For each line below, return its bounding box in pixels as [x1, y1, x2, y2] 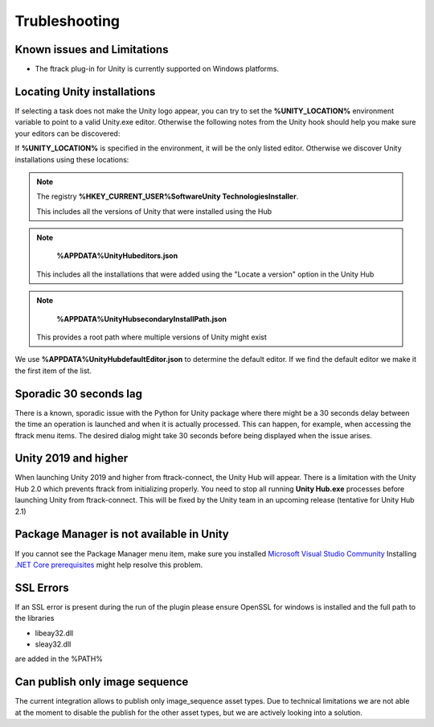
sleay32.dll [35, 639, 72, 649]
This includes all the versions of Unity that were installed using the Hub [36, 206, 272, 216]
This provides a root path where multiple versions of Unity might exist [36, 332, 267, 342]
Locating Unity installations [14, 84, 156, 98]
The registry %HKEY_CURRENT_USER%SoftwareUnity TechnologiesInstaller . [36, 191, 299, 201]
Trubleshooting [14, 12, 121, 30]
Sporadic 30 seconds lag [14, 387, 142, 400]
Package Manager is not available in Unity [14, 528, 229, 541]
